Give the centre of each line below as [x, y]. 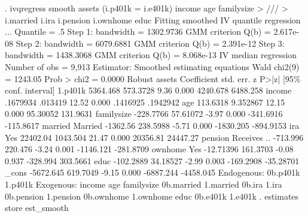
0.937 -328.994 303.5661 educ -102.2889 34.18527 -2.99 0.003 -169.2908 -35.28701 [152, 160]
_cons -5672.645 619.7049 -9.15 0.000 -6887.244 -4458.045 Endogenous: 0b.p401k [153, 172]
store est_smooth [37, 208]
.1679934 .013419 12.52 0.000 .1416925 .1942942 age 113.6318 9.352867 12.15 [145, 102]
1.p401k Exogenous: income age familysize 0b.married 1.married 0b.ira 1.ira [144, 184]
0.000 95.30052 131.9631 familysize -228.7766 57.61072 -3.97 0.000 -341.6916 [144, 114]
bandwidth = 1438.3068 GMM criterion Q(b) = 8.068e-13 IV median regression [151, 55]
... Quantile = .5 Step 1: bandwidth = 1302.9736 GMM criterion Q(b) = [138, 31]
